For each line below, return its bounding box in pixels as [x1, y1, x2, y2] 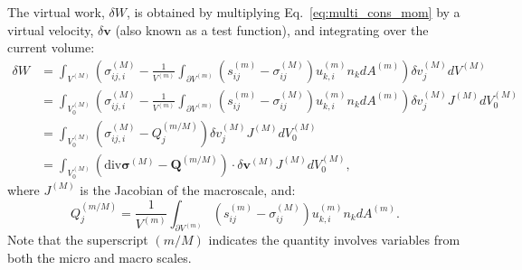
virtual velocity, [7, 20, 94, 39]
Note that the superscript [7, 230, 148, 249]
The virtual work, [7, 3, 105, 21]
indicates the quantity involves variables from [208, 230, 460, 249]
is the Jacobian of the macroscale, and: [80, 180, 296, 199]
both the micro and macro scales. [7, 247, 192, 266]
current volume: [7, 38, 95, 57]
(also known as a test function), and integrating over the [115, 20, 429, 39]
